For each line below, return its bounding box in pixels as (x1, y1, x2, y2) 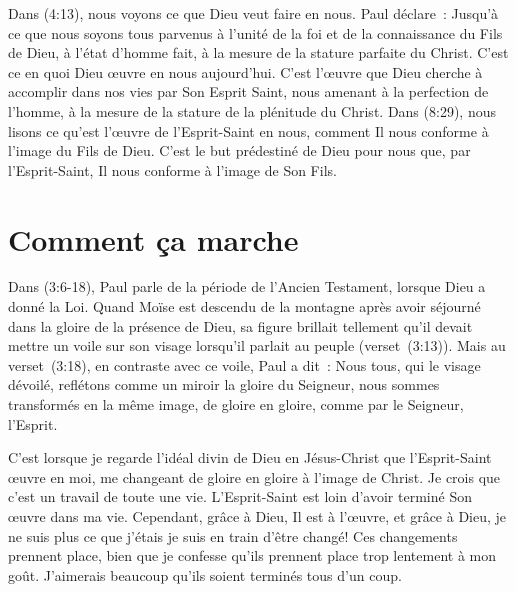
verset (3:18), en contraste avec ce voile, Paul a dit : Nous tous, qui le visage (8, 354, 481, 375)
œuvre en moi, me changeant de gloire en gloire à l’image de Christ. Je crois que (8, 466, 501, 487)
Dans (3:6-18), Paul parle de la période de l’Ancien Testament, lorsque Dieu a (8, 276, 486, 297)
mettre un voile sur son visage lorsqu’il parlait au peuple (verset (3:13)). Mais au (8, 335, 506, 356)
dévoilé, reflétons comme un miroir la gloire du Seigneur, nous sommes (8, 374, 440, 395)
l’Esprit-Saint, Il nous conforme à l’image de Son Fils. (8, 159, 337, 180)
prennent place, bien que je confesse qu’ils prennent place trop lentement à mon (8, 545, 496, 566)
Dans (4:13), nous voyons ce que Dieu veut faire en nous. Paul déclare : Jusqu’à (8, 3, 499, 23)
